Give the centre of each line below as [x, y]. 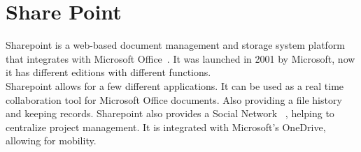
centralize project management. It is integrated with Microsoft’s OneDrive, [166, 127]
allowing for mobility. [51, 140]
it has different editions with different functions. [108, 72]
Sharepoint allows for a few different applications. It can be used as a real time [175, 85]
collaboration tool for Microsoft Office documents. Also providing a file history [174, 99]
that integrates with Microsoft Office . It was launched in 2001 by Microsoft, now [180, 58]
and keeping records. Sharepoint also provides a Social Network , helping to [170, 113]
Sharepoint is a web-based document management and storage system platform [176, 45]
